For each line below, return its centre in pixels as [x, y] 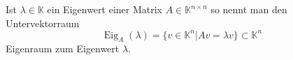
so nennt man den [249, 9]
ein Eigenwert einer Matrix [105, 9]
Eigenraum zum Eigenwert [63, 48]
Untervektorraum [43, 23]
